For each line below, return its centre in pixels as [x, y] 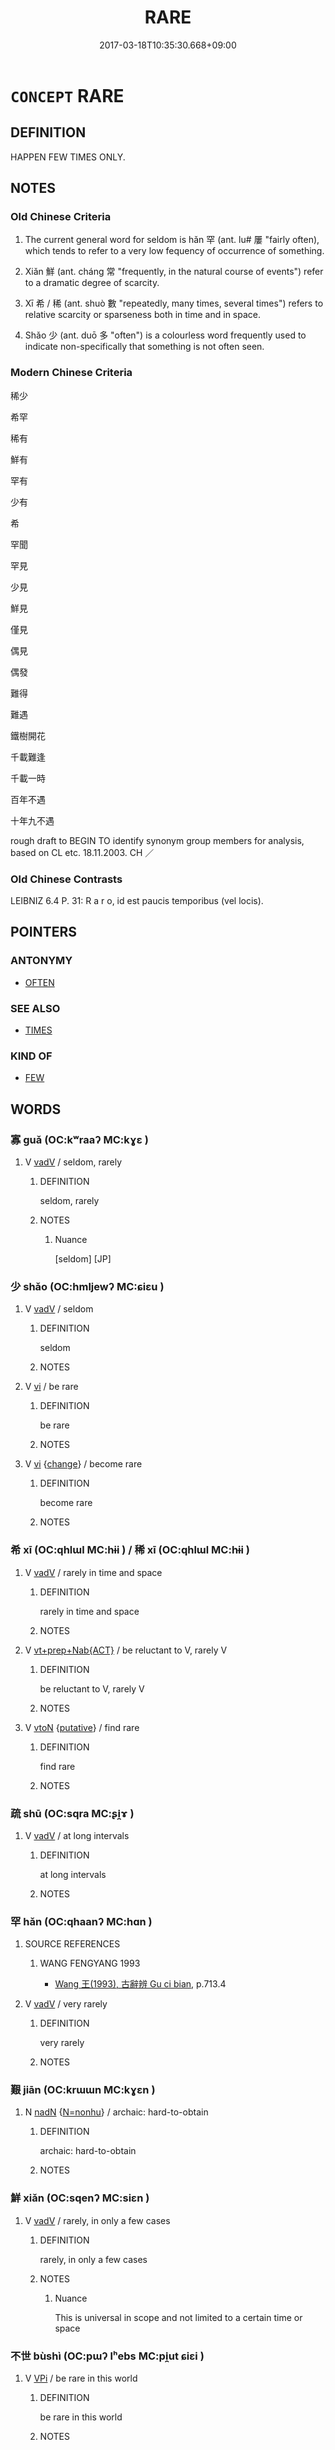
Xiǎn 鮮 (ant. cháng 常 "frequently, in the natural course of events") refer [174, 272]
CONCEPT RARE [67, 95]
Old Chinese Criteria [61, 217]
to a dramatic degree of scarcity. [92, 283]
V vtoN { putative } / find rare [82, 1727]
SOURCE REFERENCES [72, 1944]
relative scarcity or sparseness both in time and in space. [143, 315]
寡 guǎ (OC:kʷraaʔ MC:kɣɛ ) [79, 1139]
